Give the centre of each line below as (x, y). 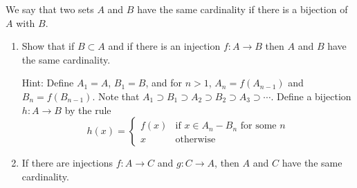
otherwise (195, 140)
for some (258, 126)
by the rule (88, 110)
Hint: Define (48, 83)
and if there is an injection (164, 46)
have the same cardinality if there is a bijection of (242, 9)
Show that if (48, 46)
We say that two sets (50, 9)
